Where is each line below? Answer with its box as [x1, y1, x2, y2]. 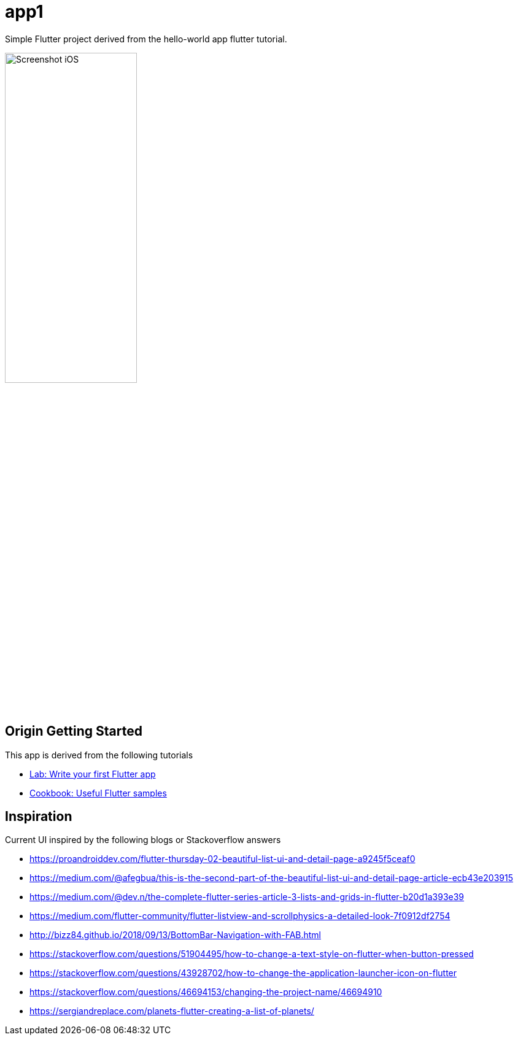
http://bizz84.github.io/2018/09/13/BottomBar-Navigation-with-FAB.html [29, 930, 321, 941]
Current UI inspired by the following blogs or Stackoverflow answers [5, 834, 281, 845]
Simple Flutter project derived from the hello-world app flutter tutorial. [5, 33, 287, 44]
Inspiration [5, 809, 72, 825]
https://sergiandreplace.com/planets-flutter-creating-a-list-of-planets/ [29, 1006, 314, 1017]
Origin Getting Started [5, 723, 142, 739]
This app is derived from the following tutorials [5, 749, 193, 760]
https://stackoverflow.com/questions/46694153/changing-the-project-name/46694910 [29, 987, 382, 998]
